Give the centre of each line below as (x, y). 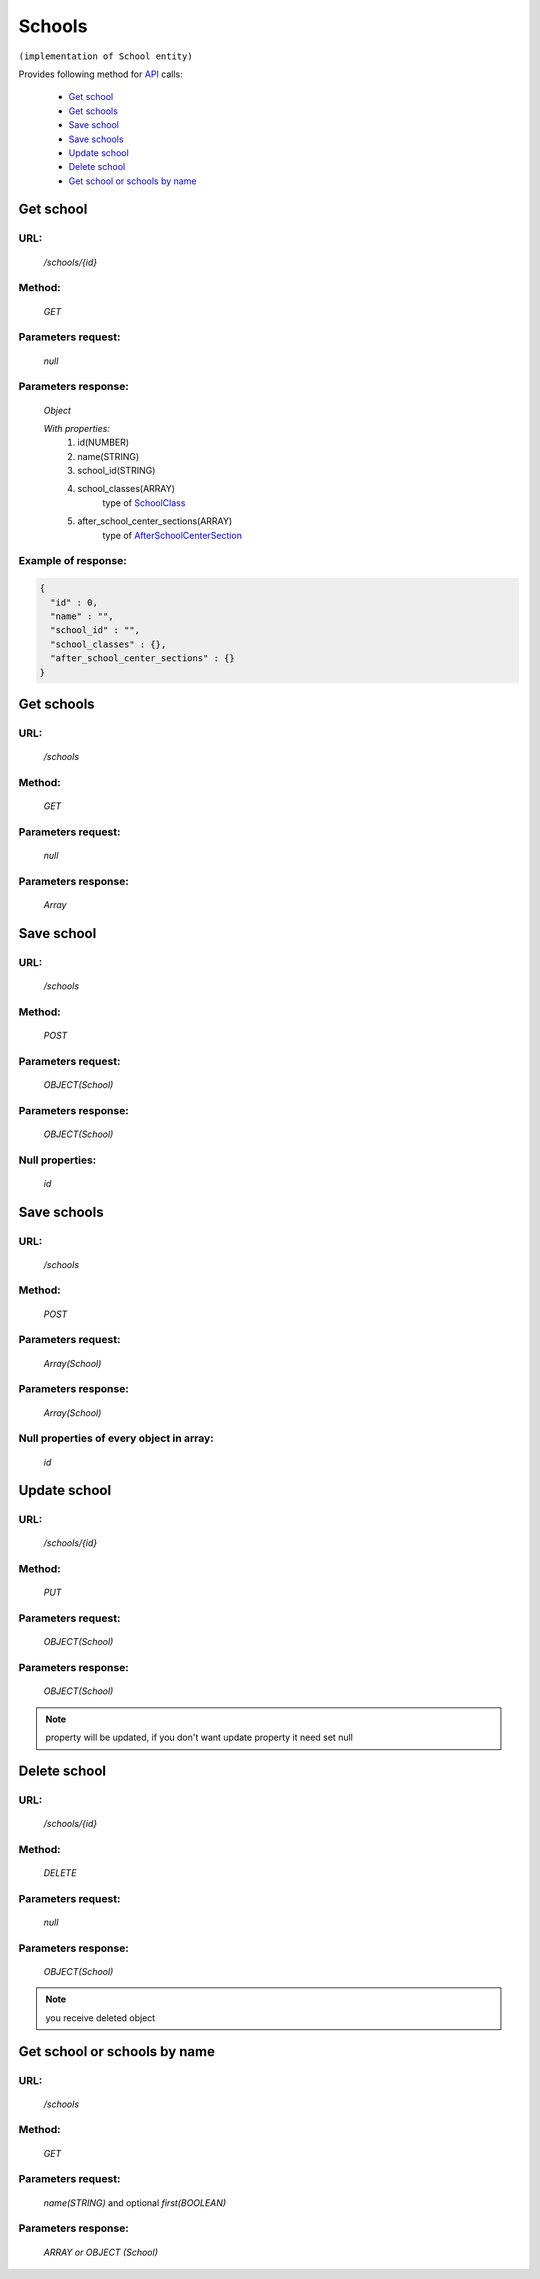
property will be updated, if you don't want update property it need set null (199, 1737)
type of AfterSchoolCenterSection (172, 535)
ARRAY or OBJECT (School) (101, 2252)
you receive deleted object (100, 2017)
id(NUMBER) (103, 442)
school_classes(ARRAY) (126, 489)
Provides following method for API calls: (101, 74)
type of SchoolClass (144, 502)
